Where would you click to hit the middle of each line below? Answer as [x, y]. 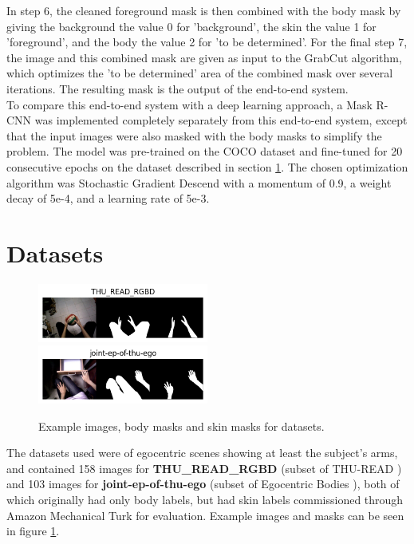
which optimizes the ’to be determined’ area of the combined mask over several [200, 73]
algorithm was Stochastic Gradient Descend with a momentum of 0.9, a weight [199, 182]
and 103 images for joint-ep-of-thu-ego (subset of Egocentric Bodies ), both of [203, 484]
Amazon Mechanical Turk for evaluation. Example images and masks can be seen [205, 515]
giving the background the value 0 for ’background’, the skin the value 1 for [191, 26]
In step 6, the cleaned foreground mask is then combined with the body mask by [204, 10]
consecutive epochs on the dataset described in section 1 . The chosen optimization [207, 166]
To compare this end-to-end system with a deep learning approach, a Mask [189, 104]
